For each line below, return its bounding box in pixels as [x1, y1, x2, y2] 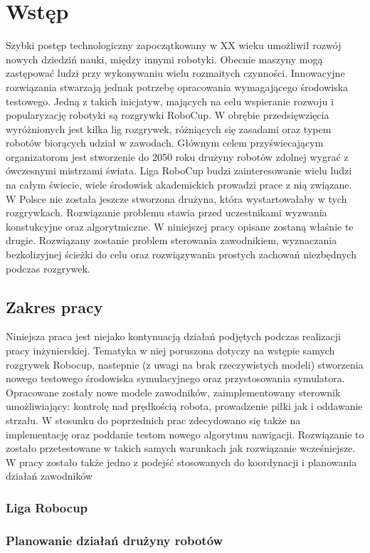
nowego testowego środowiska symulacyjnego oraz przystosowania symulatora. [6, 371, 345, 386]
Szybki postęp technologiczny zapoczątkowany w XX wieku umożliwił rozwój [6, 38, 342, 53]
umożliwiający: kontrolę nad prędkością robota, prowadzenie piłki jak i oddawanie [6, 399, 363, 414]
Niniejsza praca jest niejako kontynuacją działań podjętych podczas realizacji [6, 329, 341, 344]
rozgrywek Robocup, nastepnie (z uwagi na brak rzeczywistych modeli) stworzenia [6, 357, 364, 372]
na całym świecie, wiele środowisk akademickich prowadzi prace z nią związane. [6, 177, 352, 192]
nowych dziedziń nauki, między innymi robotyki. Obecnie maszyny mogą [6, 51, 323, 66]
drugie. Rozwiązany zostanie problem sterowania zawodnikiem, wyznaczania [6, 233, 337, 248]
